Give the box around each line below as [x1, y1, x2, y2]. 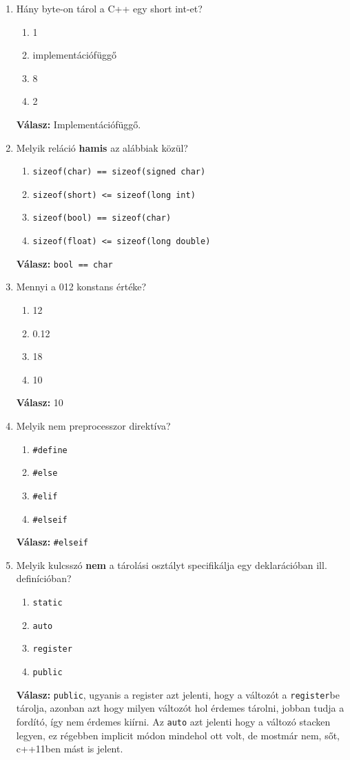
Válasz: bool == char [16, 256, 113, 270]
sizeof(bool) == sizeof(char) [32, 213, 172, 223]
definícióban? [16, 571, 72, 586]
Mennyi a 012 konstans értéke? [16, 279, 147, 294]
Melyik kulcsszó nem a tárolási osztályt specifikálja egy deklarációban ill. [16, 557, 327, 572]
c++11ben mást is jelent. [16, 741, 123, 756]
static [32, 598, 63, 608]
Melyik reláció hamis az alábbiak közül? [16, 140, 188, 154]
